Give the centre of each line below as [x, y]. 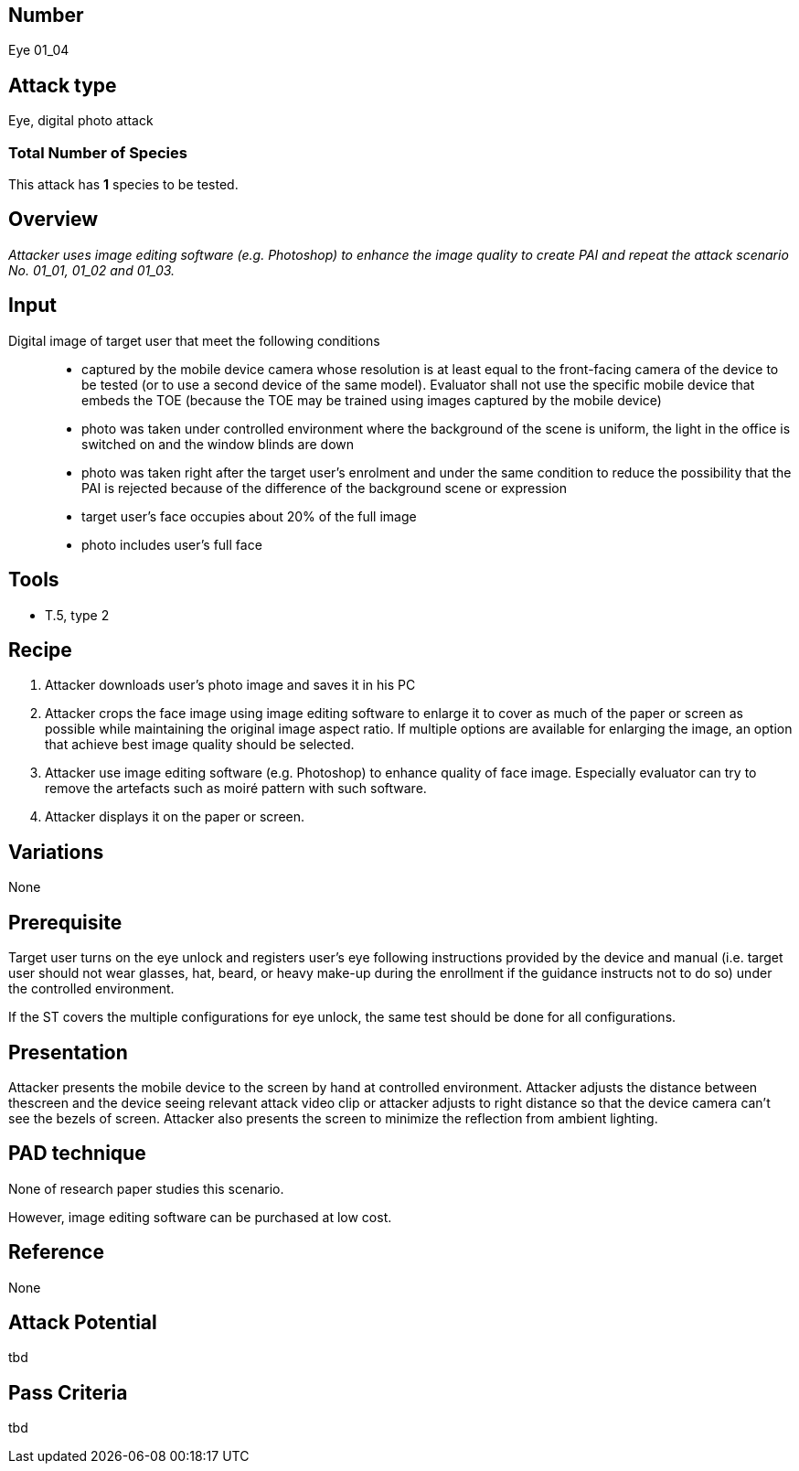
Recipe [40, 650]
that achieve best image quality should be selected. [200, 745]
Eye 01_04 [39, 50]
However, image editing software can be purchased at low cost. [200, 1217]
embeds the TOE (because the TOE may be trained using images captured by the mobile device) [372, 400]
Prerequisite [65, 922]
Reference [56, 1252]
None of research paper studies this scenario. [146, 1188]
